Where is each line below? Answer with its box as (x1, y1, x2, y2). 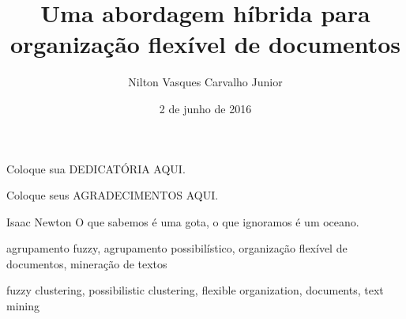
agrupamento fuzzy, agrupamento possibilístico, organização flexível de (6, 240, 348, 256)
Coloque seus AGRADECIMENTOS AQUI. (6, 187, 219, 203)
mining (6, 298, 40, 314)
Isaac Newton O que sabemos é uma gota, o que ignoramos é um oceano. (6, 213, 359, 230)
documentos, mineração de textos (6, 255, 167, 272)
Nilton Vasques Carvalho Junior (128, 74, 283, 90)
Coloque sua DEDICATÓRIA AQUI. (6, 160, 186, 177)
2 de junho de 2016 (159, 100, 252, 116)
